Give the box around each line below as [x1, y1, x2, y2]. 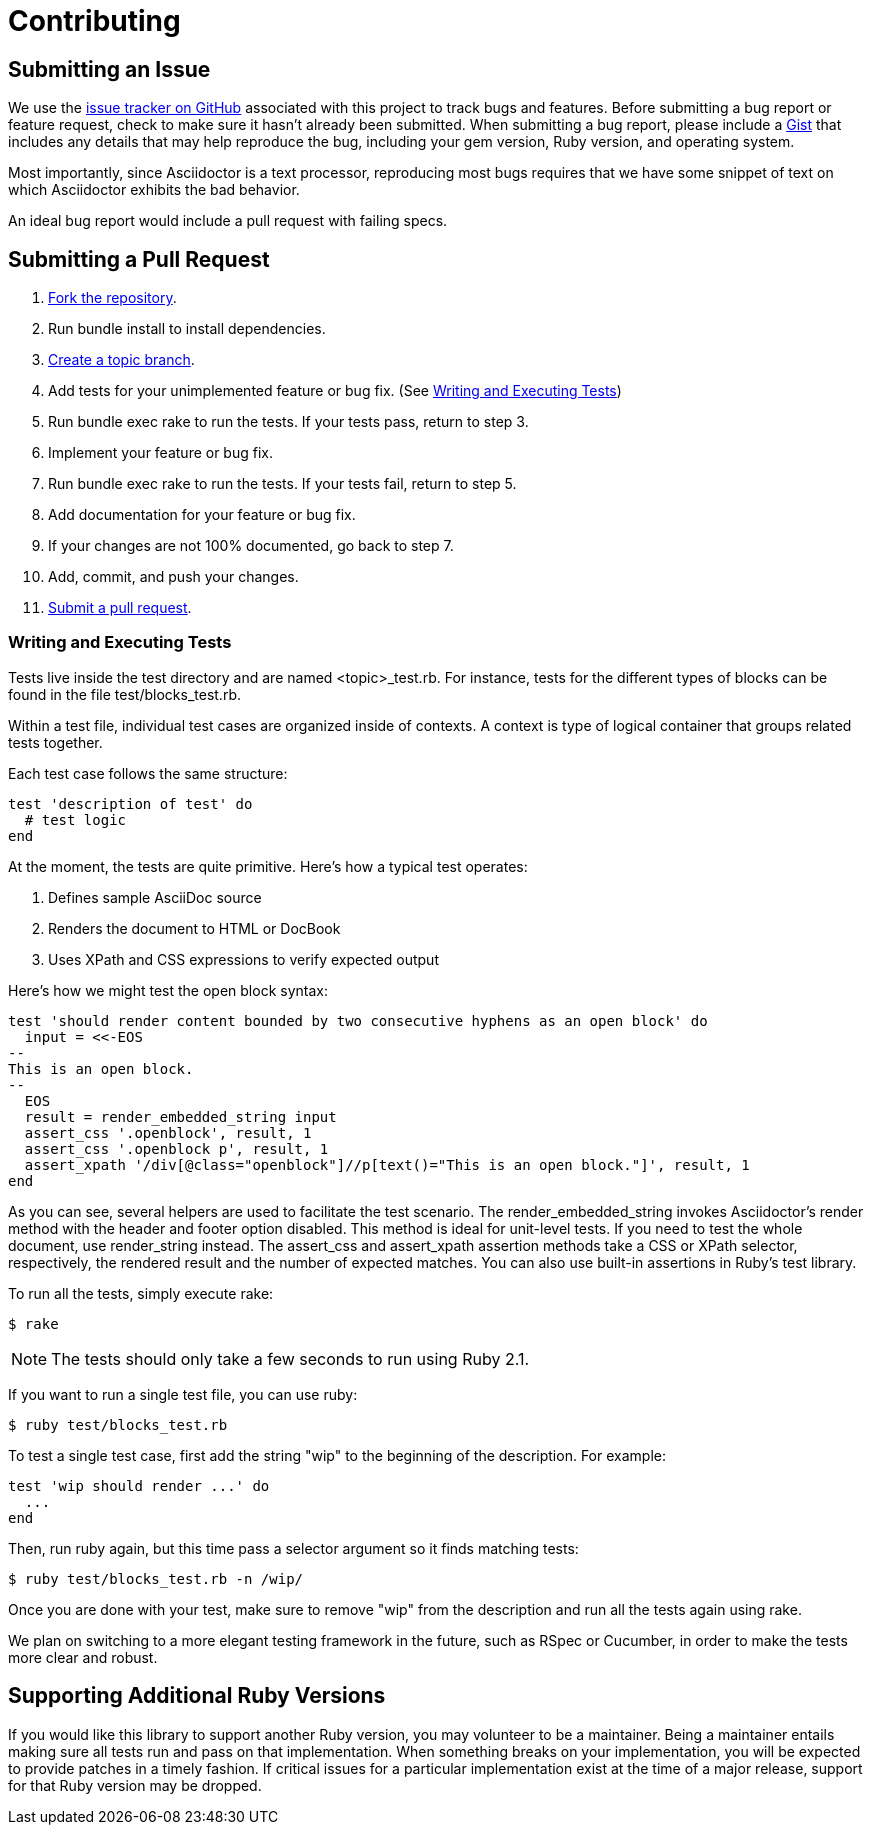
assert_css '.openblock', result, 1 [24, 1124, 312, 1141]
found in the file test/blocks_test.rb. [8, 685, 241, 703]
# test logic [24, 811, 127, 828]
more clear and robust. [8, 1648, 158, 1666]
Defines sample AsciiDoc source [48, 888, 262, 906]
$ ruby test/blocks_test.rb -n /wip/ [8, 1570, 304, 1587]
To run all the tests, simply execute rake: [8, 1284, 274, 1302]
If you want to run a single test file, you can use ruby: [8, 1385, 358, 1403]
